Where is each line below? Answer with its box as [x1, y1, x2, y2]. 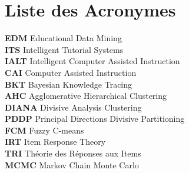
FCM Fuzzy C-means [5, 124, 84, 136]
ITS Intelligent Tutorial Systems [5, 43, 124, 55]
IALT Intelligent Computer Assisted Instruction [5, 55, 180, 67]
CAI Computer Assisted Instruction [5, 66, 137, 78]
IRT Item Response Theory [5, 135, 106, 148]
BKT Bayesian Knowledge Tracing [5, 78, 132, 90]
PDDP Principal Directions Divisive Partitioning [5, 112, 185, 125]
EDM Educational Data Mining [5, 32, 122, 44]
